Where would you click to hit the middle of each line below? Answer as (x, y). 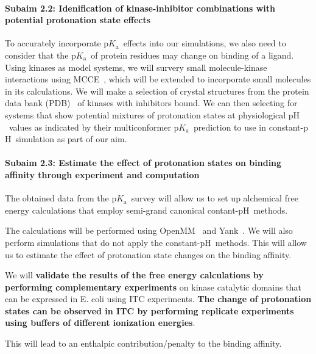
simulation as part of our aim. (71, 139)
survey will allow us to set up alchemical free (215, 198)
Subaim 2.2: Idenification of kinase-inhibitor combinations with (140, 8)
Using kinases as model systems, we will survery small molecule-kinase (136, 67)
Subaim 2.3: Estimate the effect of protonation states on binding (143, 163)
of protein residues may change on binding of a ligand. (192, 55)
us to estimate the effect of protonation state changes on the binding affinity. (148, 254)
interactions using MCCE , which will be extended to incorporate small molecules (158, 79)
